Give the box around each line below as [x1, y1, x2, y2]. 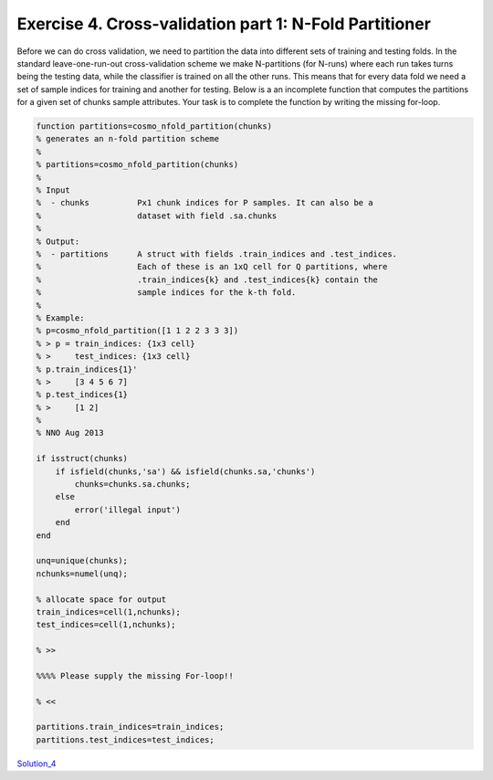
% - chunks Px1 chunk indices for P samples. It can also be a [36, 197, 373, 208]
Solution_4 [16, 758, 57, 769]
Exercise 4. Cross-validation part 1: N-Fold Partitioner [16, 14, 431, 34]
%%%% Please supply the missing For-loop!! [36, 670, 235, 680]
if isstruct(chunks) [36, 453, 128, 464]
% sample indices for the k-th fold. [36, 288, 297, 298]
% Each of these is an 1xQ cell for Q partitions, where [36, 261, 388, 272]
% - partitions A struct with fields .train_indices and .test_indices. [36, 249, 397, 259]
